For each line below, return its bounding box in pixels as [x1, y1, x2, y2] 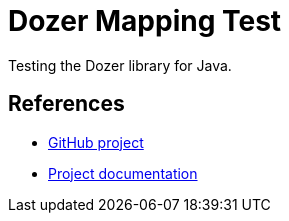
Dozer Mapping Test [8, 4, 282, 38]
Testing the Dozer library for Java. [8, 56, 232, 74]
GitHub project [48, 133, 144, 151]
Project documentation [48, 164, 198, 182]
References [8, 91, 125, 117]
